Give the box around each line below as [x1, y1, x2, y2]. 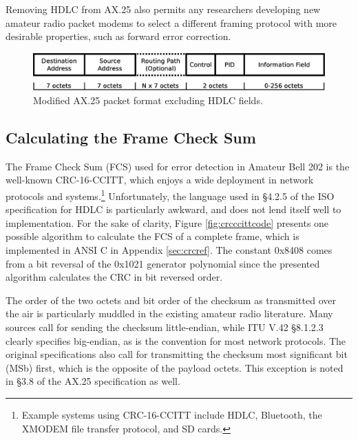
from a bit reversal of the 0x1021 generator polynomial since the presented [6, 256, 320, 270]
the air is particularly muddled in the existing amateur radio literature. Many [6, 306, 333, 321]
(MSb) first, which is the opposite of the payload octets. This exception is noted [6, 360, 344, 374]
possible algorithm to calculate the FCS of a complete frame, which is [6, 229, 299, 243]
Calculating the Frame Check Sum [6, 127, 256, 148]
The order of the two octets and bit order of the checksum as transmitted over [6, 292, 336, 307]
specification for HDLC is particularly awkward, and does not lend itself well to [6, 202, 341, 217]
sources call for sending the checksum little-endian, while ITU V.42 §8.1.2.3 [6, 320, 324, 334]
